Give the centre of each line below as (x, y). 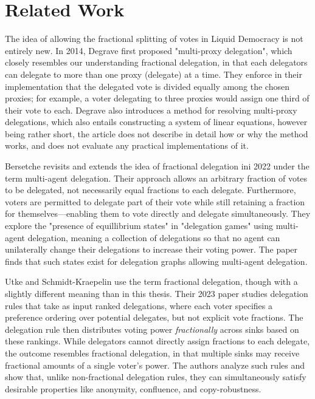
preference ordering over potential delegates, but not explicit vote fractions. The (154, 317)
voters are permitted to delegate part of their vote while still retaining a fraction (155, 201)
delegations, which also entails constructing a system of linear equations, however (156, 122)
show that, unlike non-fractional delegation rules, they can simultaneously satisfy (156, 377)
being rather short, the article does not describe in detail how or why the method (157, 133)
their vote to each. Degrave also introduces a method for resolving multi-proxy (151, 110)
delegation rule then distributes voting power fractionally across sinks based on (152, 329)
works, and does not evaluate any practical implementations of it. (127, 145)
